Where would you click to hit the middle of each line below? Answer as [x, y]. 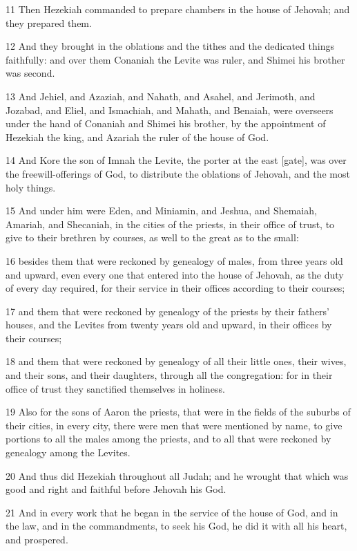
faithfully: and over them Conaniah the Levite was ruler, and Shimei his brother [175, 59]
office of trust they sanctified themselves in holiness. [115, 388]
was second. [30, 73]
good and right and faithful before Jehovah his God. [116, 489]
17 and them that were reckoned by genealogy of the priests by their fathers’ [168, 311]
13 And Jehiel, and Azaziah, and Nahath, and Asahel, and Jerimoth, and [161, 96]
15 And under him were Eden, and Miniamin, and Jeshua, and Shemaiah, [161, 211]
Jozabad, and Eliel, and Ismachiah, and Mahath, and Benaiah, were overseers [170, 110]
